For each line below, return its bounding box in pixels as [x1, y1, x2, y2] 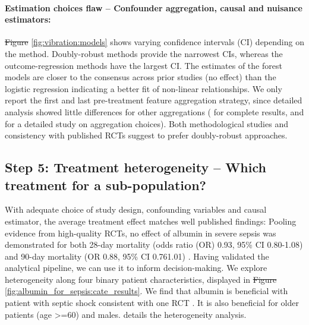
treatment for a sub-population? [5, 175, 206, 194]
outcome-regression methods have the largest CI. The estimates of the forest [5, 59, 282, 71]
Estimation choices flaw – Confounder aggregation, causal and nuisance [5, 1, 302, 14]
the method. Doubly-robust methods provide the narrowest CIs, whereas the [5, 47, 283, 59]
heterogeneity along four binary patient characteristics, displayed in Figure [5, 273, 277, 285]
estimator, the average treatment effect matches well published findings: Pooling [5, 214, 297, 227]
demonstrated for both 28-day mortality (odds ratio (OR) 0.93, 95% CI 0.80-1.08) [5, 238, 303, 251]
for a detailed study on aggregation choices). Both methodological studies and [5, 117, 288, 130]
